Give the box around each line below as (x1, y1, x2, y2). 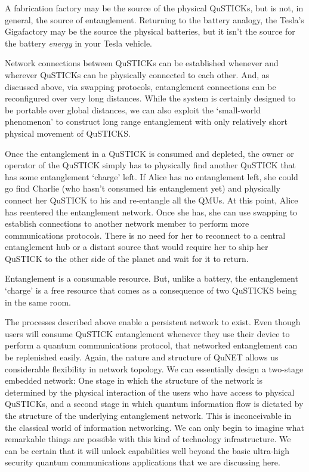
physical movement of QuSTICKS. (5, 127, 131, 139)
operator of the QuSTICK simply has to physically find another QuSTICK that (5, 159, 296, 171)
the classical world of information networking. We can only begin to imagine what (5, 421, 304, 433)
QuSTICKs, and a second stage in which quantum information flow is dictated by (5, 397, 304, 410)
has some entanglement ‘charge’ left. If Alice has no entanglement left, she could (5, 170, 298, 183)
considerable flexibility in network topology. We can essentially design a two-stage (5, 362, 304, 375)
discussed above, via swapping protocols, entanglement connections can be (5, 80, 276, 92)
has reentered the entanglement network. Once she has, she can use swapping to (5, 205, 298, 218)
